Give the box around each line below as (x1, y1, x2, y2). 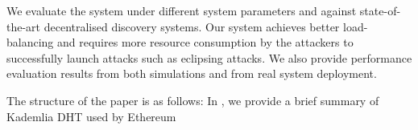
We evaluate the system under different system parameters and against (6, 2, 357, 18)
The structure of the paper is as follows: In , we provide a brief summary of (6, 91, 379, 108)
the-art (6, 18, 41, 35)
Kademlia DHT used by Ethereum (6, 108, 176, 124)
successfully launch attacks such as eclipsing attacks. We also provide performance (6, 49, 412, 66)
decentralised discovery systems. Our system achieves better (43, 18, 340, 35)
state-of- (359, 2, 401, 18)
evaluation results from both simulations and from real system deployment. (6, 65, 377, 82)
